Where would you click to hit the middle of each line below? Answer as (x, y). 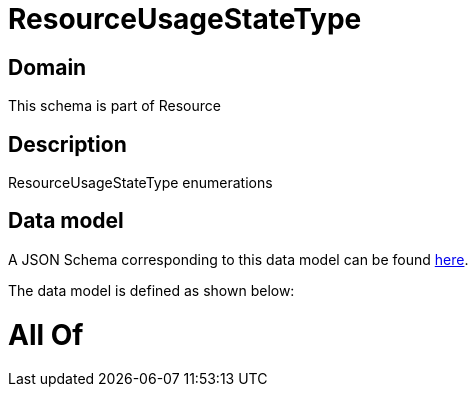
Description (67, 144)
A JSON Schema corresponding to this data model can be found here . (238, 259)
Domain (47, 67)
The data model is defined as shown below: (151, 290)
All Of (46, 334)
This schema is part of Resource (114, 106)
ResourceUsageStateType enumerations (140, 183)
